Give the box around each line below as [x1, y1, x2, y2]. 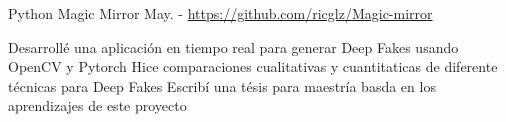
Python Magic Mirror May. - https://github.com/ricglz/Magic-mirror [8, 3, 433, 23]
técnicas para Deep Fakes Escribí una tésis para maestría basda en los [8, 75, 436, 96]
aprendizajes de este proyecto [8, 95, 187, 116]
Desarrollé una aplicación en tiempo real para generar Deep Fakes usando [8, 36, 459, 57]
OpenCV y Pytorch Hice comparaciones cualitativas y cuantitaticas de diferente [8, 56, 498, 77]
